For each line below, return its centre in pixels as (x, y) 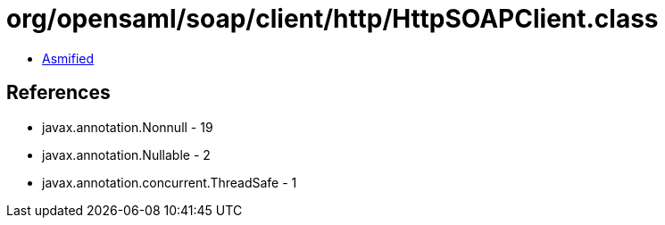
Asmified (68, 58)
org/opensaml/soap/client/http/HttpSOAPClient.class (332, 19)
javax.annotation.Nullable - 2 (126, 154)
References (58, 93)
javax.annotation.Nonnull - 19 (128, 127)
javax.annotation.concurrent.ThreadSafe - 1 (170, 182)
